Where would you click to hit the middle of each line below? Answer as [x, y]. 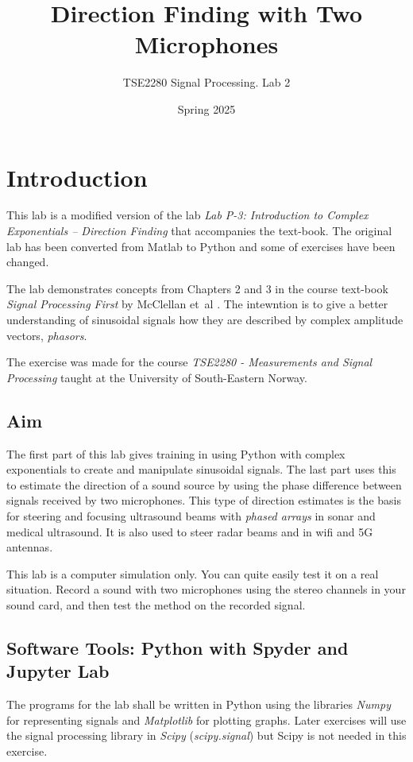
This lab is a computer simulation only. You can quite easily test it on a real [193, 573]
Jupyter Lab [58, 671]
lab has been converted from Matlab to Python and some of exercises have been [201, 246]
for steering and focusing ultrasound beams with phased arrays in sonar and [191, 515]
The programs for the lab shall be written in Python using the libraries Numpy [199, 704]
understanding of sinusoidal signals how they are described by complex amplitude [205, 319]
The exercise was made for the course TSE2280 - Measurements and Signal [189, 362]
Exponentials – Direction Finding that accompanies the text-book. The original [199, 231]
